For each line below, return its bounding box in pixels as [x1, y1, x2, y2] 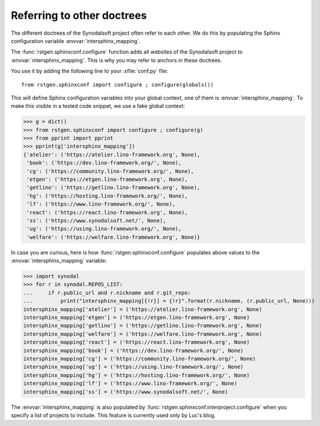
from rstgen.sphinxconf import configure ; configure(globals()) [21, 81, 214, 88]
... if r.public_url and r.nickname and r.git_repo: [23, 289, 191, 296]
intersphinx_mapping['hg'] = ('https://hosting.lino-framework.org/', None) [23, 372, 250, 378]
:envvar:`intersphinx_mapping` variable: [11, 257, 107, 265]
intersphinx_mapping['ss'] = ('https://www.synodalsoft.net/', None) [23, 388, 228, 395]
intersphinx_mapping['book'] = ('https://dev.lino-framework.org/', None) [23, 347, 244, 354]
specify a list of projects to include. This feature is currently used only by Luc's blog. [11, 411, 216, 418]
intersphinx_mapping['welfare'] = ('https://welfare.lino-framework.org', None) [23, 331, 262, 337]
